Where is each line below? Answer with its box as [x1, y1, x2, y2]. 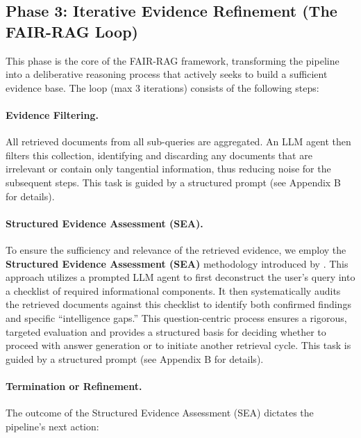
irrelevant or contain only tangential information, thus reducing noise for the [6, 161, 331, 176]
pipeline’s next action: [6, 419, 99, 433]
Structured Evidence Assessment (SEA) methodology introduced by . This [6, 256, 349, 270]
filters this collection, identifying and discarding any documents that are [6, 147, 312, 162]
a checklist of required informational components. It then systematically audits [6, 283, 341, 298]
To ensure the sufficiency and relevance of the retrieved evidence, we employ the [6, 242, 346, 257]
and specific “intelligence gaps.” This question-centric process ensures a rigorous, [6, 310, 347, 325]
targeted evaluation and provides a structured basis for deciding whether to [6, 324, 326, 339]
